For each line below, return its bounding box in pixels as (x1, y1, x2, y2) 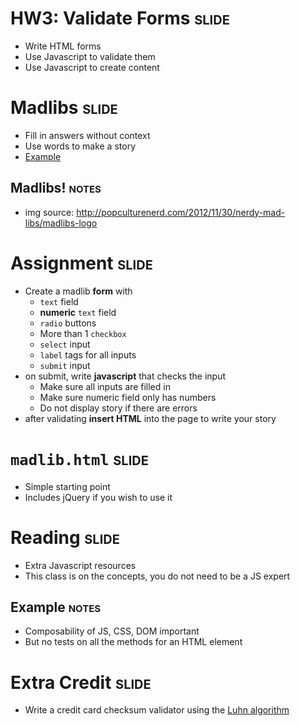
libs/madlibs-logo (24, 217, 98, 229)
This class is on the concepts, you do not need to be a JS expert (24, 570, 291, 582)
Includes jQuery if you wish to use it (24, 491, 173, 503)
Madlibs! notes (10, 180, 102, 197)
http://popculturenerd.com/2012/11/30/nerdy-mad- (76, 206, 286, 218)
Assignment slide (10, 252, 153, 274)
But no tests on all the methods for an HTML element (24, 636, 243, 648)
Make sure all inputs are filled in (39, 380, 171, 392)
